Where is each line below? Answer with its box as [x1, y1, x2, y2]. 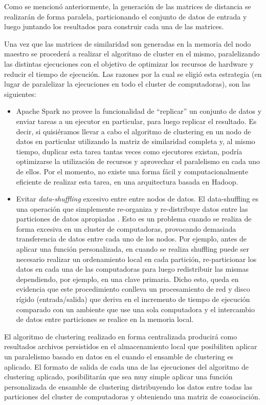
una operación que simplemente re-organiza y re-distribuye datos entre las [16, 203, 248, 214]
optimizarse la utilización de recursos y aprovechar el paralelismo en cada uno [16, 156, 260, 167]
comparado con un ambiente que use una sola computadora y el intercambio [16, 303, 255, 314]
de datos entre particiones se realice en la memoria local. [16, 314, 194, 325]
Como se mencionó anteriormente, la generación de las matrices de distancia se [4, 1, 251, 11]
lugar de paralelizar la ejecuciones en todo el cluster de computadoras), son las [4, 78, 251, 89]
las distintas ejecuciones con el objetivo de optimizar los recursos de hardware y [4, 58, 254, 69]
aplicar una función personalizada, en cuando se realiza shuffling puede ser [16, 244, 249, 254]
